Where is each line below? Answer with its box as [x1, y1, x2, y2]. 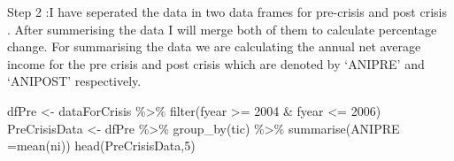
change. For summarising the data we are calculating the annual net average [7, 37, 421, 56]
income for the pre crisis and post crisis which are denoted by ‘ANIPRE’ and [7, 54, 425, 73]
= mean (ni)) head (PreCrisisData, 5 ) [7, 136, 196, 155]
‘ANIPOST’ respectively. [7, 72, 142, 90]
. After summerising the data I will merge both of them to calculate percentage [7, 19, 437, 38]
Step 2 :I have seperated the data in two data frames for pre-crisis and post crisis [7, 3, 447, 20]
